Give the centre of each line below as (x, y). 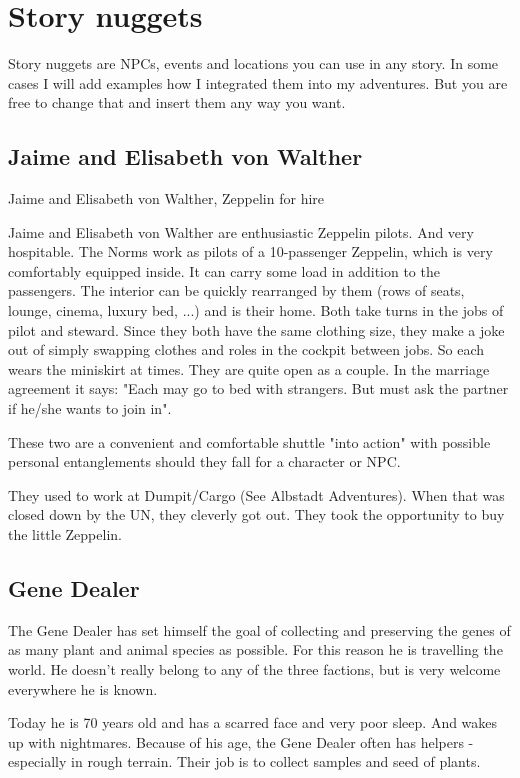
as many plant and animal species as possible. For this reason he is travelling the (255, 649)
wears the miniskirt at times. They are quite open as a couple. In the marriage (249, 368)
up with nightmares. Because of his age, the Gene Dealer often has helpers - (241, 741)
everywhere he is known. (83, 688)
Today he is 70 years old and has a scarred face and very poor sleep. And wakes (253, 722)
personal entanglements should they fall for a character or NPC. (204, 461)
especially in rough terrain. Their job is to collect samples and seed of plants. (244, 761)
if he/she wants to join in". (90, 408)
